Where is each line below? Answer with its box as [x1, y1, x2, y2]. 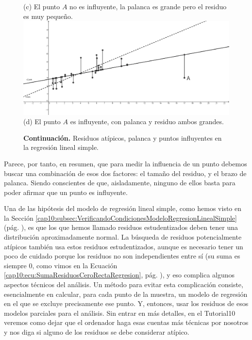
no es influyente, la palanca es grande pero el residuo [69, 1, 227, 11]
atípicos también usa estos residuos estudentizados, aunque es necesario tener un [4, 241, 243, 251]
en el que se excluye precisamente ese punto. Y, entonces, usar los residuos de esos [4, 298, 249, 308]
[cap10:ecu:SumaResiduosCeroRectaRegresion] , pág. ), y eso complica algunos [4, 270, 235, 280]
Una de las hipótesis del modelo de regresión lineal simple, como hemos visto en [4, 203, 242, 213]
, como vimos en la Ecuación [32, 260, 118, 270]
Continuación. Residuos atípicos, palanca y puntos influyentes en [23, 132, 222, 143]
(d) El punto [23, 116, 61, 127]
